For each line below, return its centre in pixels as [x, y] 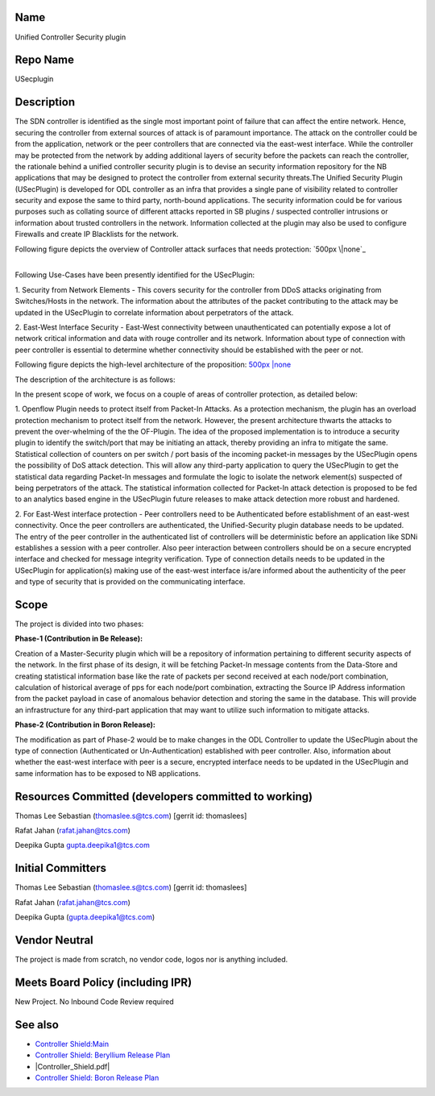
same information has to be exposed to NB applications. [108, 773]
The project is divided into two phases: [79, 624]
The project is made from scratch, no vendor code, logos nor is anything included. [151, 960]
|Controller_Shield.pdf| [72, 1066]
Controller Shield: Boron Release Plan [97, 1078]
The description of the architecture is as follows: [95, 380]
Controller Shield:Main [72, 1044]
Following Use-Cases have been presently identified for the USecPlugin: [135, 275]
